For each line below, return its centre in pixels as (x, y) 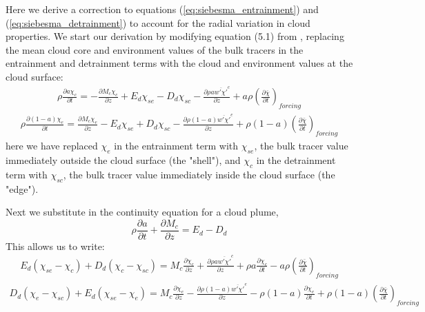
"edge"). (22, 188)
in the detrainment (296, 159)
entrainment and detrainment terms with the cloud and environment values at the (179, 63)
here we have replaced (52, 146)
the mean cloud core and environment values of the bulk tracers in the (155, 49)
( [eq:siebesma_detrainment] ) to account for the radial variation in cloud (158, 22)
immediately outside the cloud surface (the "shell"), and (123, 159)
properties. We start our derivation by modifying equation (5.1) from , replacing (175, 36)
